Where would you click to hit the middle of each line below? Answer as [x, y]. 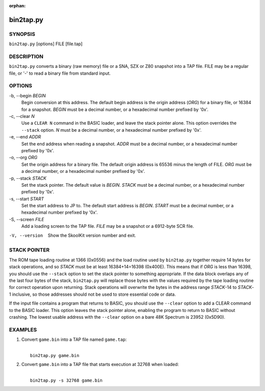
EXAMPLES [23, 330]
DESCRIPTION [26, 56]
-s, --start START [26, 198]
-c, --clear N [22, 116]
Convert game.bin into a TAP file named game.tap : [74, 339]
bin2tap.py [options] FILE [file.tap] [46, 44]
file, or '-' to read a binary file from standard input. [60, 73]
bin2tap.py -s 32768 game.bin [66, 380]
